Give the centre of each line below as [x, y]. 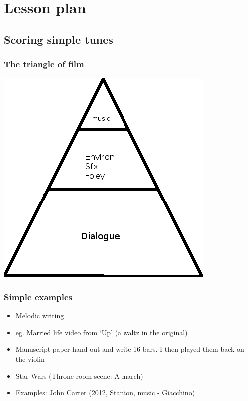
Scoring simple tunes [59, 39]
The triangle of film [44, 64]
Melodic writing [40, 315]
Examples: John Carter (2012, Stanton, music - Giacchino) [105, 392]
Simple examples [38, 297]
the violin [30, 358]
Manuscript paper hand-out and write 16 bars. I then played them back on [130, 349]
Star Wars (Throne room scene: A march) [79, 375]
